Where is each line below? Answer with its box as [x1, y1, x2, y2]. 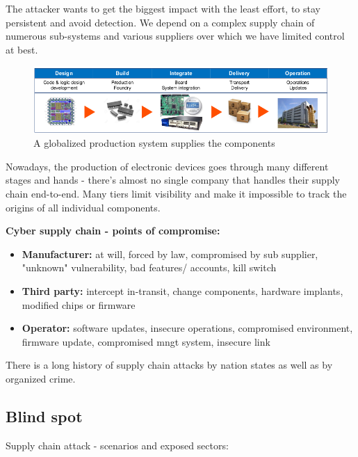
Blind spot [6, 405, 83, 426]
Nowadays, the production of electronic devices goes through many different [6, 159, 329, 173]
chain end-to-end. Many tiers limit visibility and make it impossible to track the [6, 186, 347, 201]
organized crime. [6, 371, 76, 385]
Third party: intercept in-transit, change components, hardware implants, [22, 283, 343, 298]
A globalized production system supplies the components [33, 136, 275, 150]
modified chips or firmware [22, 297, 136, 312]
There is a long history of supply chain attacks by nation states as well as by [6, 358, 333, 372]
